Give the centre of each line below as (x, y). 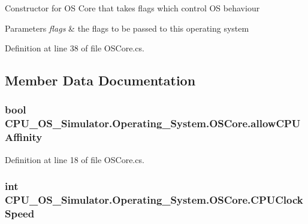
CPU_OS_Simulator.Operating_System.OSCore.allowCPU (153, 123)
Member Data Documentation (100, 80)
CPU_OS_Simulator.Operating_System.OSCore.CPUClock (154, 200)
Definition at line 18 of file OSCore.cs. (75, 159)
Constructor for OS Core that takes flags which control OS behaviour (132, 8)
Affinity (24, 137)
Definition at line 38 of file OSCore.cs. (75, 48)
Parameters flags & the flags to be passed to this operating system (127, 28)
